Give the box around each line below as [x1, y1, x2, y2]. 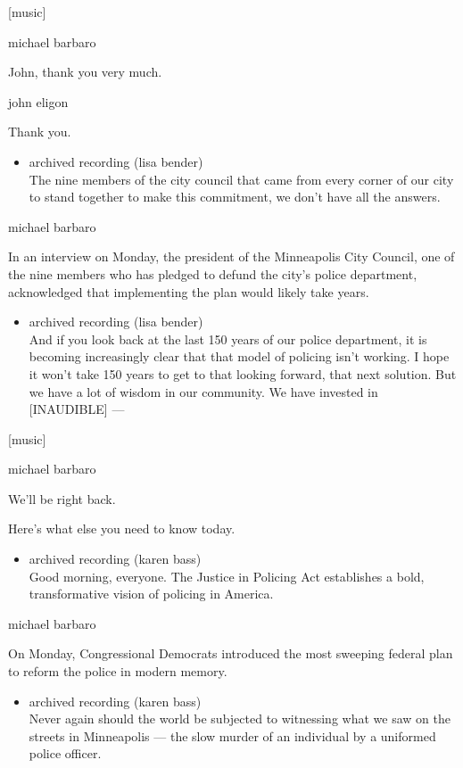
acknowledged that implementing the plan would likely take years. [8, 282, 369, 301]
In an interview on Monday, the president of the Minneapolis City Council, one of [8, 247, 455, 266]
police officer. [29, 744, 102, 763]
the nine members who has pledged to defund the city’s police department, [8, 264, 418, 283]
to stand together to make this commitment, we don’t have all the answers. [29, 187, 441, 206]
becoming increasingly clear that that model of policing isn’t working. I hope [29, 347, 450, 366]
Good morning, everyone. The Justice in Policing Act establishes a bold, [29, 566, 425, 585]
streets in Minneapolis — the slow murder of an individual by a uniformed [29, 726, 436, 745]
